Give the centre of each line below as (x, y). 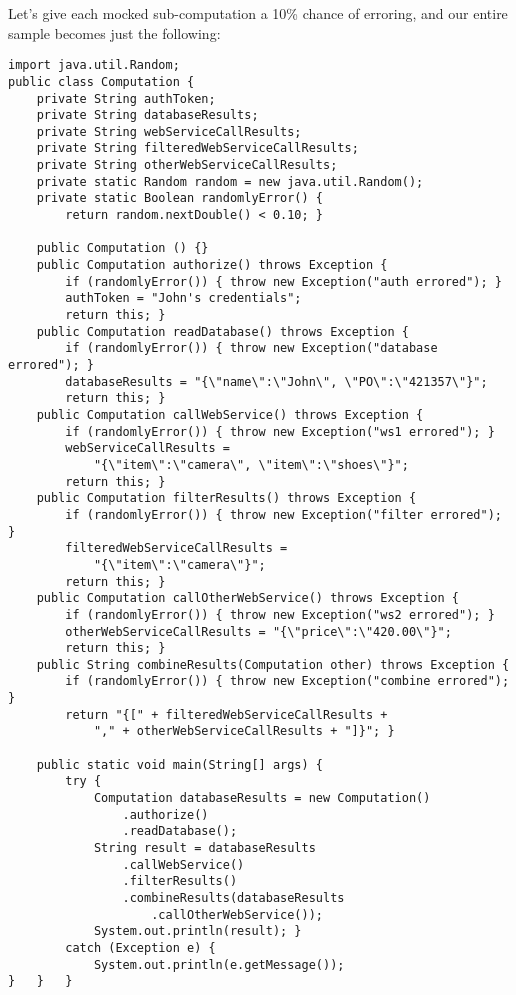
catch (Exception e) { (140, 947)
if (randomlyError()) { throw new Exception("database (251, 348)
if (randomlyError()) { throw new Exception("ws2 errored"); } (280, 614)
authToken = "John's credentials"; (183, 298)
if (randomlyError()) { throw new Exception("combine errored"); (287, 681)
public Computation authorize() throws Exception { (212, 265)
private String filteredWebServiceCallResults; (197, 148)
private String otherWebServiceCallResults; (187, 165)
